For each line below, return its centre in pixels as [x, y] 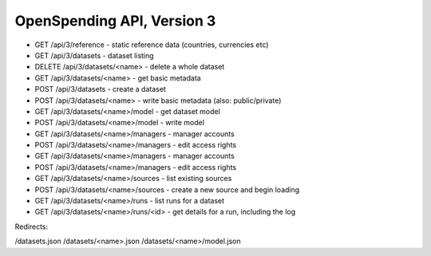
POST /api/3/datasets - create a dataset [101, 89]
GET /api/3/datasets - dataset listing [95, 55]
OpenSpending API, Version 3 [115, 21]
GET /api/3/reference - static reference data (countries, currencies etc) [152, 45]
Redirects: [31, 226]
